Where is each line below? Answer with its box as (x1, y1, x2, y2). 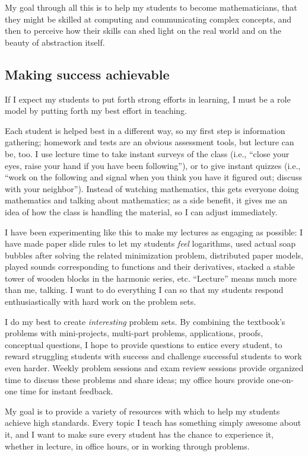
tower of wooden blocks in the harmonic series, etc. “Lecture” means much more (5, 272, 297, 284)
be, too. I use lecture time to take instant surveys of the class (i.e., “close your (5, 147, 290, 160)
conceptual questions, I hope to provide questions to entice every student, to (5, 338, 282, 350)
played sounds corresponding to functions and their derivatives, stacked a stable (5, 260, 295, 273)
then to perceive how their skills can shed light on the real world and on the (5, 24, 281, 37)
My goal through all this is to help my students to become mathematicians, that (5, 1, 297, 13)
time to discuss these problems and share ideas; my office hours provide (5, 373, 265, 385)
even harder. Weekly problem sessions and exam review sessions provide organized (5, 362, 304, 374)
